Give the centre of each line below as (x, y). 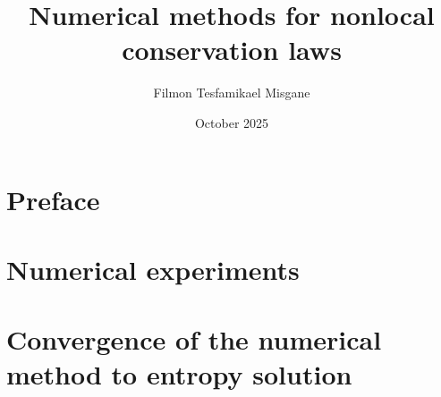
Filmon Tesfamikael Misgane (232, 93)
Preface (53, 199)
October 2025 (232, 122)
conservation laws (232, 50)
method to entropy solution (179, 374)
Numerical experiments (153, 269)
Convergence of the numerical (194, 339)
